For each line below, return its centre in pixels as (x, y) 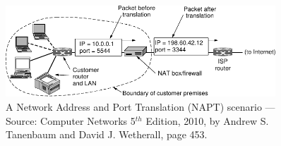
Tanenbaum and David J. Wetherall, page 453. (107, 134)
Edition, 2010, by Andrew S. (207, 120)
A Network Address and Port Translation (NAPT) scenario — (140, 107)
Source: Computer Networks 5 (71, 120)
